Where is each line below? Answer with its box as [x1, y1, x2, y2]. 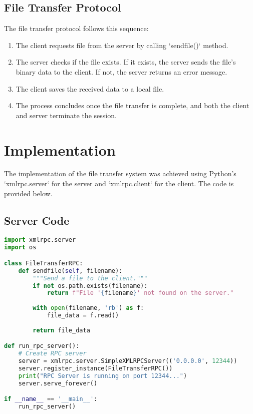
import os [4, 244, 37, 251]
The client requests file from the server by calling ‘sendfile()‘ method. [16, 40, 228, 50]
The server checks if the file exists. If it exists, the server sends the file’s [16, 57, 236, 67]
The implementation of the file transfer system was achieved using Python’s [4, 168, 236, 179]
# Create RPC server [18, 350, 87, 357]
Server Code [4, 212, 70, 228]
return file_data [33, 326, 90, 334]
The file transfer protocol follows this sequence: [4, 23, 149, 34]
